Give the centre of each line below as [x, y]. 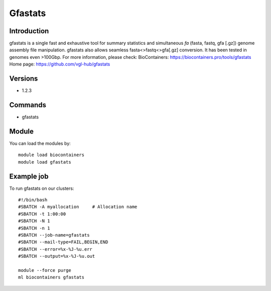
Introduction [29, 31]
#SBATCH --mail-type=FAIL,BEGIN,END [63, 242]
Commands [28, 105]
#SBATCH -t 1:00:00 [42, 214]
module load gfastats [45, 162]
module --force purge [45, 270]
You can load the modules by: [40, 143]
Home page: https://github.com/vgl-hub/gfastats [60, 64]
